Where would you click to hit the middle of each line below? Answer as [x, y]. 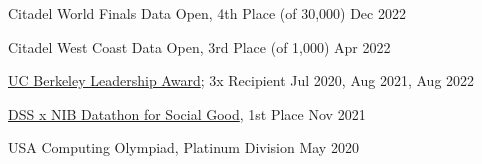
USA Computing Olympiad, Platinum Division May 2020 [183, 147]
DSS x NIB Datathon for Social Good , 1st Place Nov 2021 [187, 113]
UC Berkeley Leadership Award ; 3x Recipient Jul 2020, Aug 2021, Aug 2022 [241, 80]
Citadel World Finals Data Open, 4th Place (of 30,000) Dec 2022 [207, 13]
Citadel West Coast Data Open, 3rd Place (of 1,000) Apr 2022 [199, 46]
